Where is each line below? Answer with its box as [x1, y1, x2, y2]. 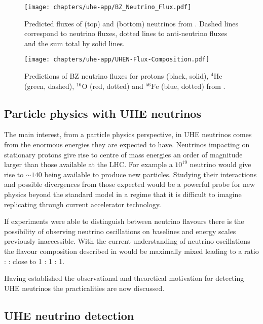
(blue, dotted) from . [161, 80, 226, 91]
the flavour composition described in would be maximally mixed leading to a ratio [4, 246, 259, 256]
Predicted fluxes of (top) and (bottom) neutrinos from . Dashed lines [24, 18, 239, 28]
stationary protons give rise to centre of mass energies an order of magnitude [4, 149, 243, 159]
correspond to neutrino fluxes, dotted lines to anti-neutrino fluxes [24, 28, 228, 39]
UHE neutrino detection [4, 307, 134, 323]
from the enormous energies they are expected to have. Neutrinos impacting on [4, 139, 250, 150]
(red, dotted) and [89, 80, 143, 91]
